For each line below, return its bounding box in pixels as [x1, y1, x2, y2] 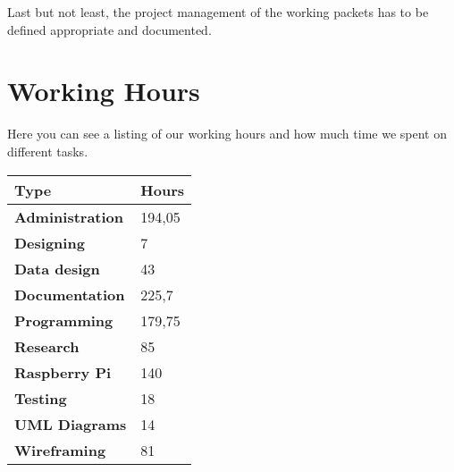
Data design [14, 257, 100, 279]
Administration [14, 206, 124, 227]
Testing [14, 387, 67, 409]
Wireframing [14, 439, 106, 460]
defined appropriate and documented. [7, 20, 212, 38]
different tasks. [7, 141, 88, 160]
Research [14, 335, 80, 357]
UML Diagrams [14, 413, 127, 434]
